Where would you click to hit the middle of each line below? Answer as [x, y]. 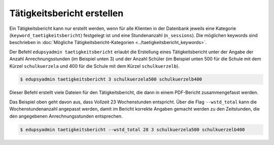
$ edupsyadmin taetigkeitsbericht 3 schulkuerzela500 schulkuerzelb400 [111, 79]
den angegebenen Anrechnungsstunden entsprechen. [66, 116]
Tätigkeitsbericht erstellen [66, 13]
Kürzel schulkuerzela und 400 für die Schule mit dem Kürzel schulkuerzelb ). [94, 66]
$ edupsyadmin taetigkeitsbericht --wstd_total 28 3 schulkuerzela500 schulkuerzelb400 [132, 130]
